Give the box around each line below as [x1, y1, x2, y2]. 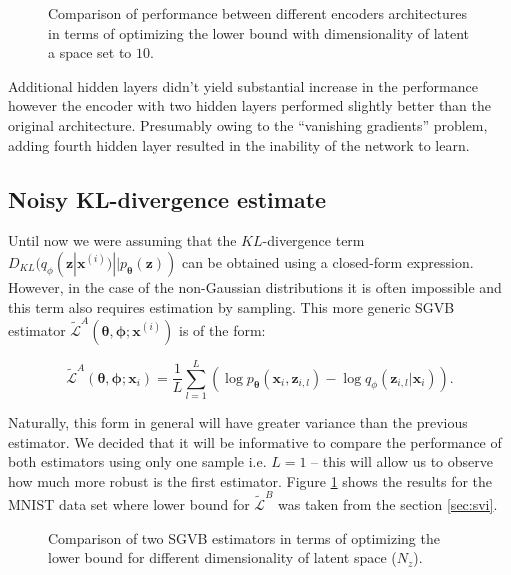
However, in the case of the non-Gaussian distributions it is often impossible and [8, 276, 502, 297]
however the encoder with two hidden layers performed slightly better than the [8, 95, 491, 116]
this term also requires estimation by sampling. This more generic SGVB [8, 296, 455, 317]
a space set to [48, 42, 132, 63]
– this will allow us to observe [311, 451, 493, 472]
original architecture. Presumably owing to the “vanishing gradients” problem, [8, 114, 488, 135]
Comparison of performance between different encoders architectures [48, 3, 467, 23]
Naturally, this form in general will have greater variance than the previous [8, 411, 468, 432]
